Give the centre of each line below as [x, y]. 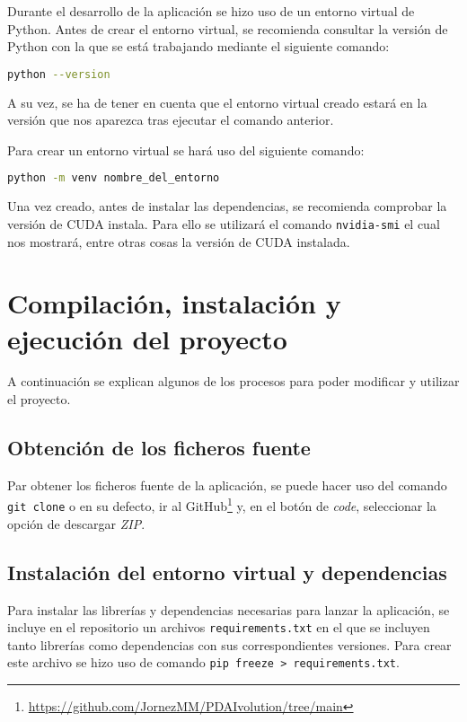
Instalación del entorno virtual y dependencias [227, 572]
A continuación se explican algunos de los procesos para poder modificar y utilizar [233, 381]
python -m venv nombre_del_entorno [114, 178]
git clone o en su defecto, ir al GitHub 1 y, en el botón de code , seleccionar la [222, 505]
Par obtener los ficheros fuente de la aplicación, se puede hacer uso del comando [227, 484]
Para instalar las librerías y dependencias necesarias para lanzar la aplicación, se [229, 609]
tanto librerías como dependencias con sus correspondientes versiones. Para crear [229, 644]
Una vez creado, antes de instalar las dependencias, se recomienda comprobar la [227, 206]
